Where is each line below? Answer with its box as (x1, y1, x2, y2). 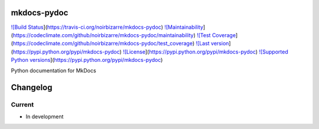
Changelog (11, 82, 53, 92)
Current (11, 101, 34, 109)
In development (25, 113, 64, 120)
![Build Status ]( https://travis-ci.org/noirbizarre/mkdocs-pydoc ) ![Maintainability (11, 24, 204, 31)
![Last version (196, 40, 229, 47)
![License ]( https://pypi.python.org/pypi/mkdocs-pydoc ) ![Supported (123, 48, 289, 55)
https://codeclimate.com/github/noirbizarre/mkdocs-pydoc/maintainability (12, 31, 194, 38)
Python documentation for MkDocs (11, 67, 97, 74)
